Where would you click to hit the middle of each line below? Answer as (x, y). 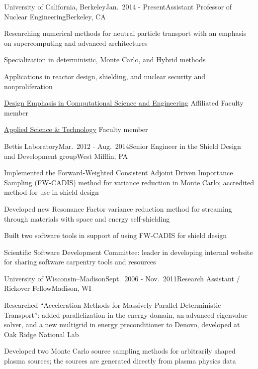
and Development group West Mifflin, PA (66, 156)
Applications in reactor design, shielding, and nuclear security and (105, 76)
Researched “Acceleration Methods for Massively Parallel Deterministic (113, 305)
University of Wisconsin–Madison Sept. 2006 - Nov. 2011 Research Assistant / (122, 278)
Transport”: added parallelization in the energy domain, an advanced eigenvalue (126, 314)
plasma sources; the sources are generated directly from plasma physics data (120, 361)
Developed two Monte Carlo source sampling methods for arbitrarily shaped (120, 351)
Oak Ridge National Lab (42, 334)
